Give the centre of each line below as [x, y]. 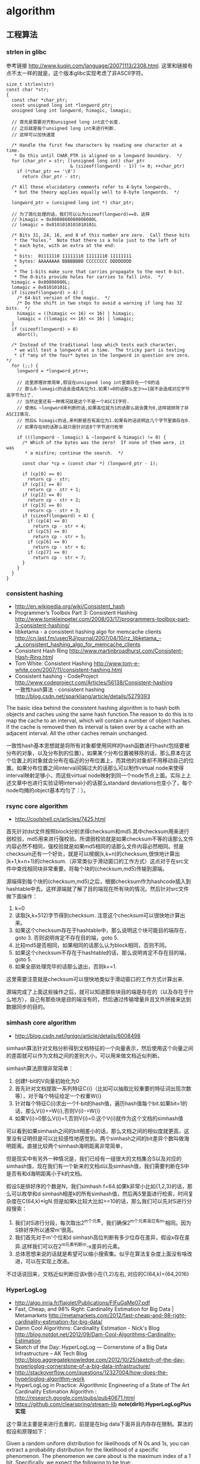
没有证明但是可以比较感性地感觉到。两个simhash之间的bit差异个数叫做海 [100, 1138]
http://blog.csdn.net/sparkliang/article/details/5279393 [82, 696]
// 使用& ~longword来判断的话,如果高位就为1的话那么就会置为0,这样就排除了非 [103, 408]
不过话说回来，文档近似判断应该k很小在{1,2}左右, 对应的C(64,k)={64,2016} [98, 1274]
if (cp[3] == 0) [42, 505]
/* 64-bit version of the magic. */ [64, 298]
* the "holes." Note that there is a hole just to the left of [96, 240]
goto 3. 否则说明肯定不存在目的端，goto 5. [67, 938]
